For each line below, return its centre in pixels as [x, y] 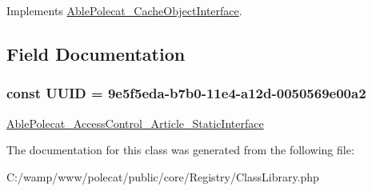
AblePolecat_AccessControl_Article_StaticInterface [135, 123]
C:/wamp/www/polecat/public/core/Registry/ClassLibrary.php [163, 176]
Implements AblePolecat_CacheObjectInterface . [124, 10]
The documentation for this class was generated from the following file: [180, 150]
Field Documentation [96, 53]
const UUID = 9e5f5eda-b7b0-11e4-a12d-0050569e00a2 [186, 93]
